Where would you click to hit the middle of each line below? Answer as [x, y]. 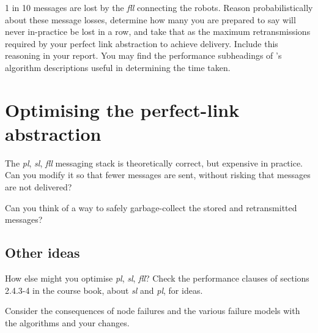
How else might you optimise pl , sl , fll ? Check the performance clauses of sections [157, 278]
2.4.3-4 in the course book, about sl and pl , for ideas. [104, 290]
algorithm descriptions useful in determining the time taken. [118, 67]
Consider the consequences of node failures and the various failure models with [153, 311]
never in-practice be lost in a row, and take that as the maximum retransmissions [158, 32]
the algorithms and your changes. [67, 322]
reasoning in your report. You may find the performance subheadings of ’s [143, 55]
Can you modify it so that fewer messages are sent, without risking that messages [158, 175]
